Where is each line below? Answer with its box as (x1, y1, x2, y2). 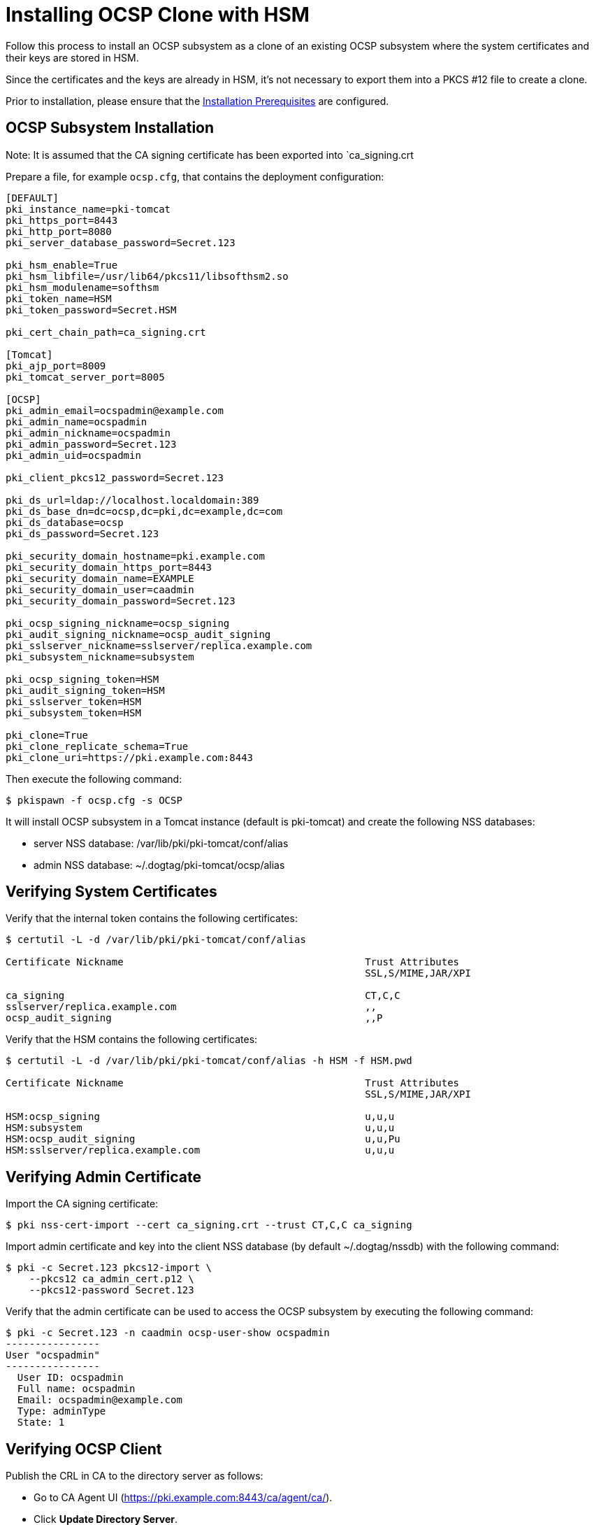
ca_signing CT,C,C (6, 990, 400, 1002)
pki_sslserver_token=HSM (6, 695, 141, 707)
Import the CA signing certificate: (6, 1198, 159, 1210)
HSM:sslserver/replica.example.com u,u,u (6, 1144, 395, 1156)
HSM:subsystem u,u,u (6, 1122, 395, 1134)
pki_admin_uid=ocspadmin (6, 449, 141, 461)
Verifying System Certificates (6, 883, 217, 901)
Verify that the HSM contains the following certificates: (6, 1033, 258, 1046)
